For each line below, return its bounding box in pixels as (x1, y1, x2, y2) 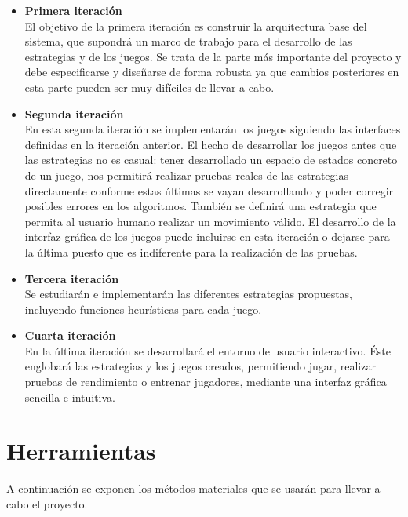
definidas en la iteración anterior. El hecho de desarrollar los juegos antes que (24, 136, 397, 152)
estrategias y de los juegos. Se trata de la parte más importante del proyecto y (24, 48, 402, 64)
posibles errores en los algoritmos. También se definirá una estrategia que (24, 198, 377, 214)
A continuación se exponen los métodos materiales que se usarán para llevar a (6, 480, 381, 497)
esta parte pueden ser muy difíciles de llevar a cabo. (24, 78, 275, 95)
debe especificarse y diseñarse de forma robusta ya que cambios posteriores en (24, 64, 399, 80)
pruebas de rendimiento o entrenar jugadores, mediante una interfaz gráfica (24, 373, 387, 390)
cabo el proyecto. (6, 495, 88, 512)
